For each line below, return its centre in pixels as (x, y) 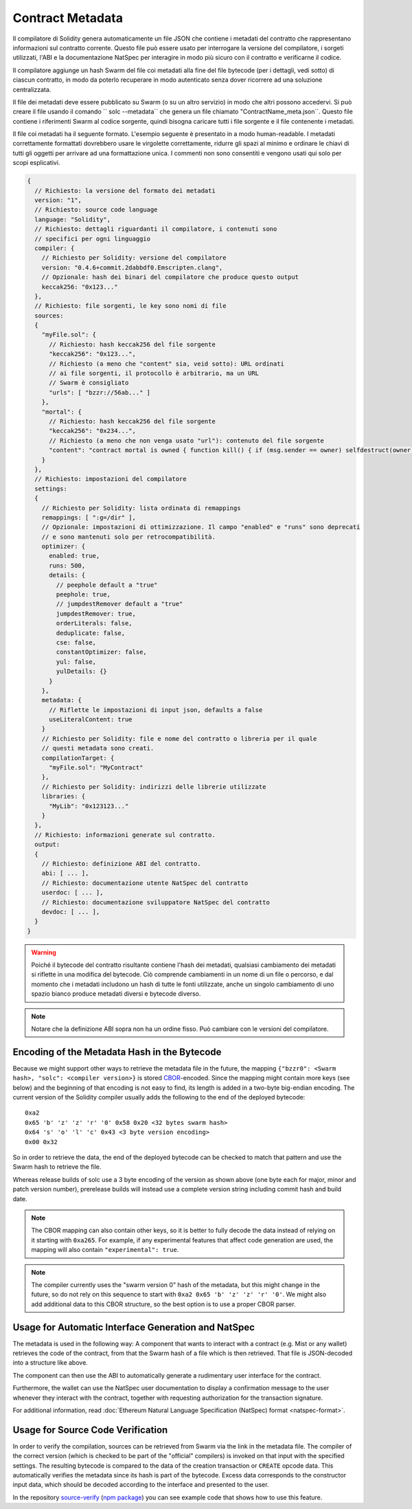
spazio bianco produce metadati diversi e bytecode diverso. (116, 994)
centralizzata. (32, 89)
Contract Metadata (68, 18)
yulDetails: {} (82, 671)
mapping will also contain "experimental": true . (105, 1250)
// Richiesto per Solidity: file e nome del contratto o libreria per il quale (179, 738)
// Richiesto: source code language (96, 210)
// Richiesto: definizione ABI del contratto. (122, 863)
